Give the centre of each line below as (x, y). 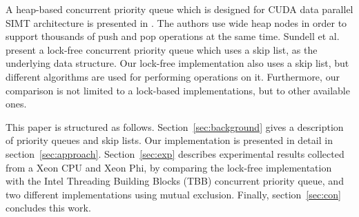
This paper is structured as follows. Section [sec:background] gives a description (175, 126)
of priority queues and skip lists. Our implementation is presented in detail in (169, 140)
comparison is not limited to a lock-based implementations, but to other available (178, 90)
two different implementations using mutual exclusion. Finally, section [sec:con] (173, 194)
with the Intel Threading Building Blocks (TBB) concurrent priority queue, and (175, 181)
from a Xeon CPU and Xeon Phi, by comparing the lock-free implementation (169, 167)
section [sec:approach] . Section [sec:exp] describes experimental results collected (175, 153)
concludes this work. (48, 208)
